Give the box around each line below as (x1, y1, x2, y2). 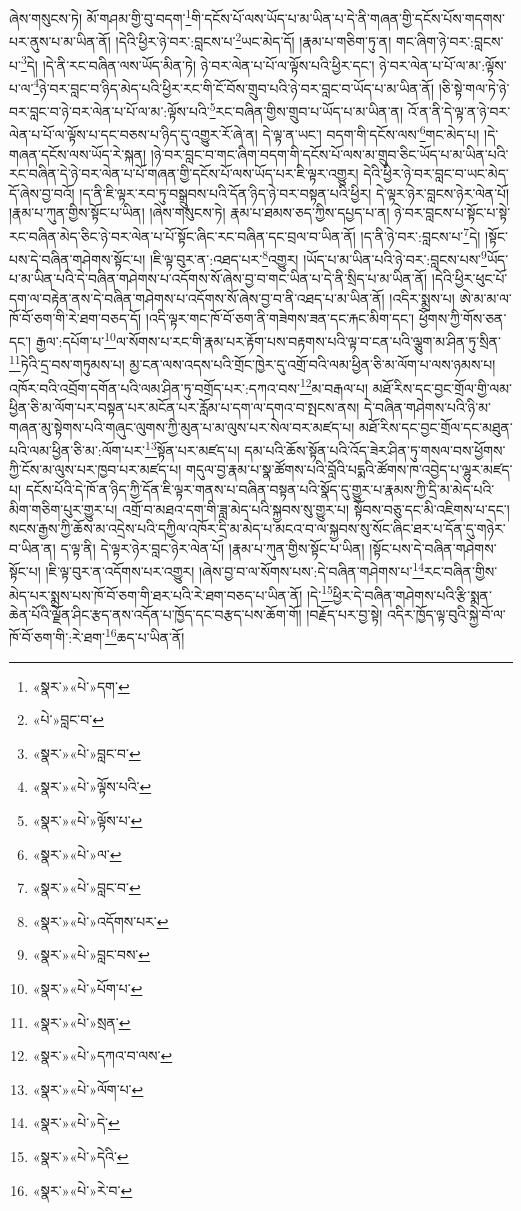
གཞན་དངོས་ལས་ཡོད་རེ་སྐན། (9, 143, 147, 164)
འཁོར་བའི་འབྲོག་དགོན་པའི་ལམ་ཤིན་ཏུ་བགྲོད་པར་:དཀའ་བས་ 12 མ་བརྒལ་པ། (9, 374, 369, 398)
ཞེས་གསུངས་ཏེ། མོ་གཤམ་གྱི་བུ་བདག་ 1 (9, 5, 192, 28)
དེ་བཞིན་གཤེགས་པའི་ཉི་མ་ (364, 396, 492, 417)
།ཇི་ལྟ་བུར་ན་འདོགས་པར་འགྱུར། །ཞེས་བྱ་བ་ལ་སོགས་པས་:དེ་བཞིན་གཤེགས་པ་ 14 (45, 558, 425, 581)
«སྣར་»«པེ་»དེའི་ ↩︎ (32, 1145, 129, 1166)
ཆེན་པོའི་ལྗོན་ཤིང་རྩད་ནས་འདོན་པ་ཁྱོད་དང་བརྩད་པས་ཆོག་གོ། (9, 603, 302, 624)
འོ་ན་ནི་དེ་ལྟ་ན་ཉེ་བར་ (407, 100, 511, 121)
